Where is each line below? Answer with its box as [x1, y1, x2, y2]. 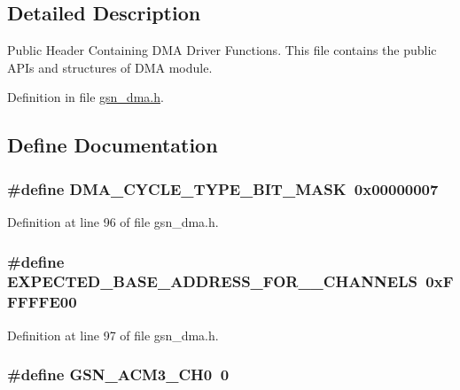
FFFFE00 [7, 291, 77, 313]
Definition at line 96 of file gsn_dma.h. [7, 212, 219, 230]
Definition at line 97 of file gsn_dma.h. [7, 325, 219, 344]
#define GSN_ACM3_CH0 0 [7, 363, 230, 386]
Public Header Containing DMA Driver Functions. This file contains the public [7, 41, 437, 59]
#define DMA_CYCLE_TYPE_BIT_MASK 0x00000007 [7, 177, 439, 199]
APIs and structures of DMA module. [7, 58, 213, 76]
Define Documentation [7, 131, 218, 159]
